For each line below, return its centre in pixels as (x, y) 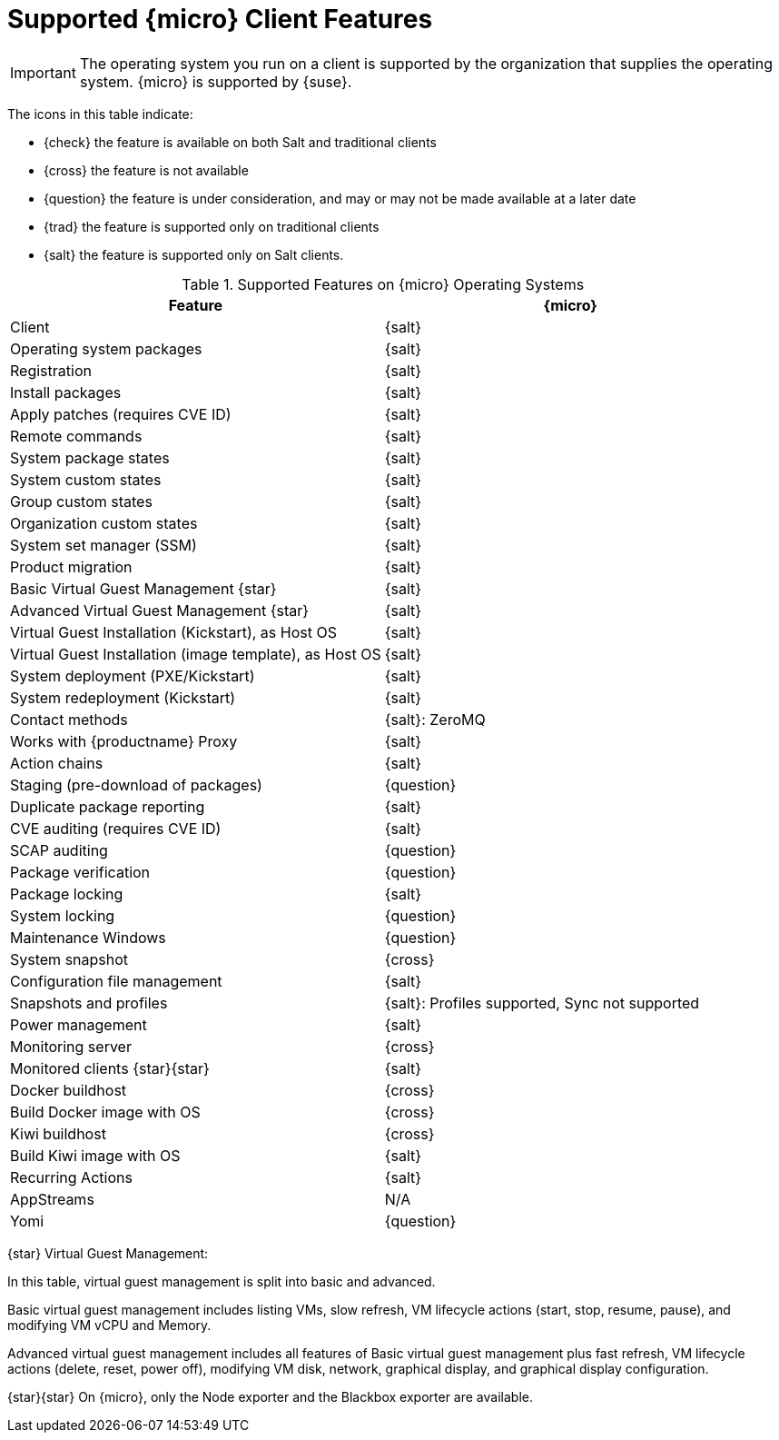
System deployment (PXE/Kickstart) (133, 675)
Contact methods (69, 719)
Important (43, 72)
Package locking (67, 894)
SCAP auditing (59, 850)
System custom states (86, 479)
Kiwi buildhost (58, 1133)
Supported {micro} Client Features (220, 19)
